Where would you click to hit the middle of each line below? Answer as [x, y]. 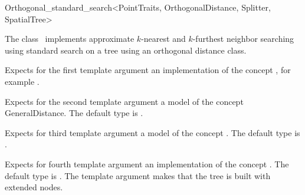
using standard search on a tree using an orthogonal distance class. [126, 50]
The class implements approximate [70, 39]
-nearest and [163, 39]
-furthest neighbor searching [243, 39]
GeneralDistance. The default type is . [74, 113]
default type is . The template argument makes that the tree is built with [138, 175]
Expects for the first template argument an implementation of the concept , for [148, 70]
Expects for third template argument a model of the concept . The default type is [152, 132]
